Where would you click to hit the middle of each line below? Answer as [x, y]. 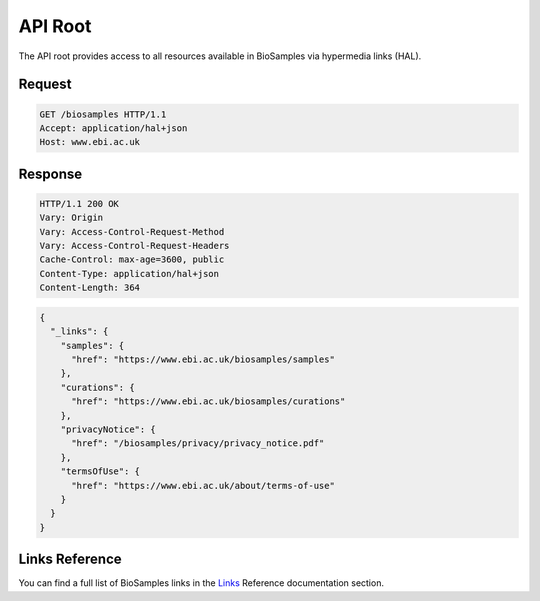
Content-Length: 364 [89, 288]
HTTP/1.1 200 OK [79, 203]
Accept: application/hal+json [113, 128]
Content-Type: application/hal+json [129, 273]
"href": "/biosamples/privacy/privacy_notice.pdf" [198, 443]
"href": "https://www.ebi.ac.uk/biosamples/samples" [203, 359]
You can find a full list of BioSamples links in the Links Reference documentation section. [201, 583]
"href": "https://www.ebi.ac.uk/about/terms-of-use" [203, 485]
